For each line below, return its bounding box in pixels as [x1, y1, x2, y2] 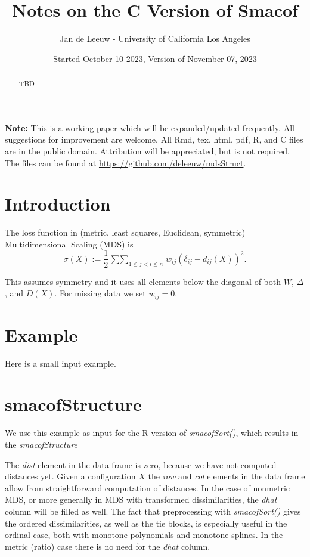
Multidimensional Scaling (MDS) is [5, 237, 134, 250]
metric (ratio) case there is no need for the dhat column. [5, 540, 210, 552]
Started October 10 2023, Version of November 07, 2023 [53, 52, 257, 64]
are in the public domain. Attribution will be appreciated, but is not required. [5, 144, 290, 157]
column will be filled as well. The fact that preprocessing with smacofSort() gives [5, 505, 301, 517]
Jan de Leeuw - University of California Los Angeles [60, 32, 250, 45]
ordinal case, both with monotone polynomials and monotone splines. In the [5, 528, 283, 541]
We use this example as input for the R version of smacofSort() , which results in [5, 426, 299, 439]
